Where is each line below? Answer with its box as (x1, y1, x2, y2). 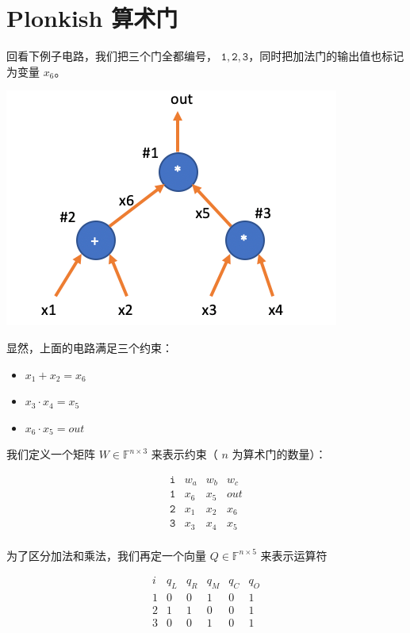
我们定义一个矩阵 (6, 446, 95, 462)
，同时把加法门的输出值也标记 (248, 48, 404, 64)
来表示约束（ (151, 446, 218, 462)
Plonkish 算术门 (6, 2, 178, 34)
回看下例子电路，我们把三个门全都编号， (6, 48, 217, 64)
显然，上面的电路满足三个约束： (6, 339, 173, 355)
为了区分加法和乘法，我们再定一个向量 (6, 547, 206, 563)
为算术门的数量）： (232, 446, 327, 462)
